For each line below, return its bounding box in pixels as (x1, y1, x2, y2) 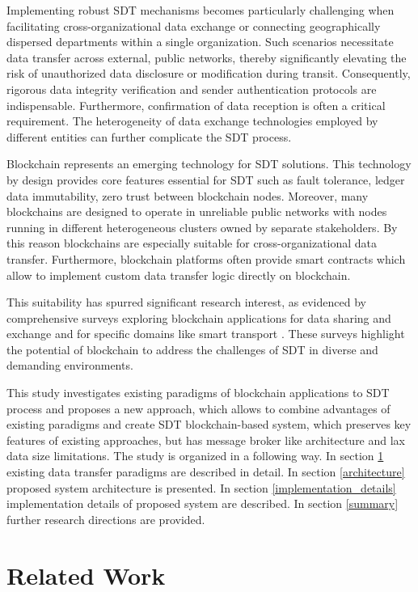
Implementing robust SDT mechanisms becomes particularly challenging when (6, 2, 395, 18)
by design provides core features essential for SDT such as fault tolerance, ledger (6, 171, 405, 188)
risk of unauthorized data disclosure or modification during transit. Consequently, (6, 65, 411, 82)
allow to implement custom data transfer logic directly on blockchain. (6, 266, 351, 283)
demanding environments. (6, 357, 133, 374)
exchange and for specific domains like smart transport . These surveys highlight (6, 325, 405, 342)
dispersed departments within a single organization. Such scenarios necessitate (6, 33, 394, 50)
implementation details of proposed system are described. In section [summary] (6, 495, 399, 512)
